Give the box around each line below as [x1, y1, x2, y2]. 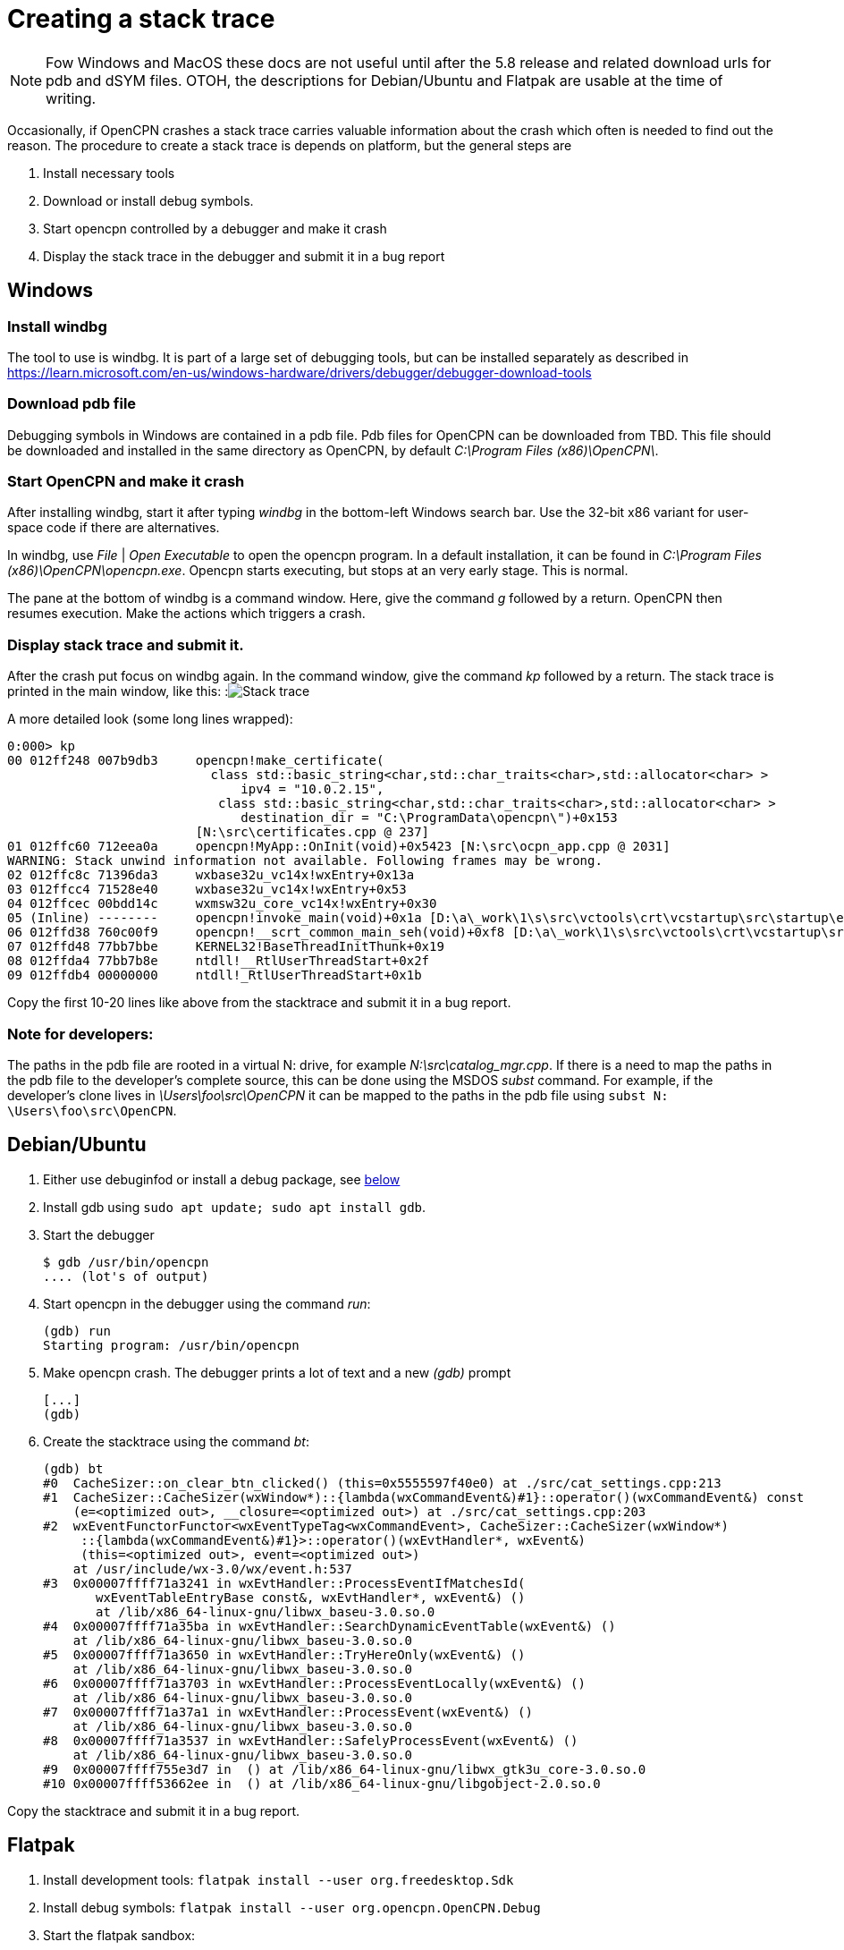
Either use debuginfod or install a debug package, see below [43, 1171, 401, 1187]
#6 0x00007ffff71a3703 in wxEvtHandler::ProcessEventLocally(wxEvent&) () [43, 1675, 586, 1691]
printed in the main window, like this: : [7, 683, 229, 699]
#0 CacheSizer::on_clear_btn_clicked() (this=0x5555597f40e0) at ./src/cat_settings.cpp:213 [43, 1475, 722, 1490]
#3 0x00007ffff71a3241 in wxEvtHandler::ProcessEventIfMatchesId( [43, 1575, 526, 1590]
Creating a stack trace [7, 4, 275, 34]
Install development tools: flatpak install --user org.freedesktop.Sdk [43, 1871, 514, 1887]
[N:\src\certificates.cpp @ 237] [195, 825, 430, 840]
